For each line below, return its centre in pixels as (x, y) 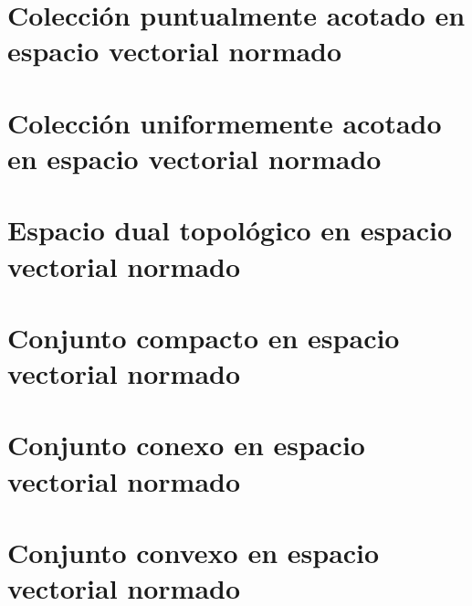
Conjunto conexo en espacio (186, 445)
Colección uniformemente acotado (225, 122)
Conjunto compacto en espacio (204, 337)
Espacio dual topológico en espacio (230, 230)
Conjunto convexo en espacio (194, 552)
